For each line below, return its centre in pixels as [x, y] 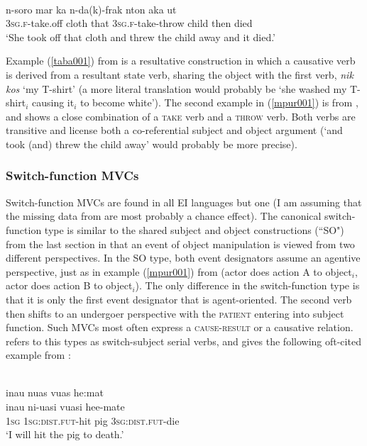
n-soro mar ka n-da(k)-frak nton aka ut [91, 9]
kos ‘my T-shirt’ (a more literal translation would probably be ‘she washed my [176, 88]
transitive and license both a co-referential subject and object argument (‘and [174, 130]
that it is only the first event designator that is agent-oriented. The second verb [179, 299]
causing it [53, 102]
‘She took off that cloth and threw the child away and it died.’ [141, 37]
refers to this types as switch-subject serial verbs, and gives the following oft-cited [183, 341]
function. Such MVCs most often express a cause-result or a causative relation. [180, 327]
